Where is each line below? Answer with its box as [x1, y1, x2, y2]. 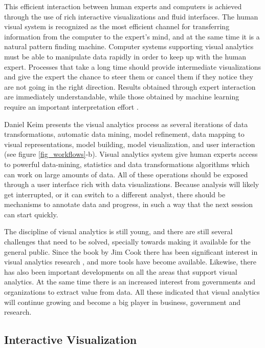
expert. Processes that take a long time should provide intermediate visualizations [4, 61, 261, 72]
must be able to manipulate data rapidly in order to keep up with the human [4, 51, 247, 62]
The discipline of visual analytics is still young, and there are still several [4, 226, 233, 237]
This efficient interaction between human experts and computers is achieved [4, 1, 242, 11]
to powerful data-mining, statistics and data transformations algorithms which [4, 158, 250, 169]
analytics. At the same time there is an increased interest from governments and [4, 276, 255, 287]
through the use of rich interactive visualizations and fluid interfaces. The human [4, 11, 258, 22]
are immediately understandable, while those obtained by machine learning [4, 91, 239, 102]
